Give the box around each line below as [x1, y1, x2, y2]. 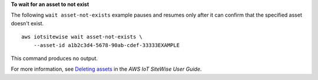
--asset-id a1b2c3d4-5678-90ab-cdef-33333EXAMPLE [33, 42, 180, 48]
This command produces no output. [11, 55, 98, 62]
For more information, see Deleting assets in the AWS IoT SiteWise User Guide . [11, 65, 202, 73]
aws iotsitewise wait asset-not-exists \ [21, 34, 143, 41]
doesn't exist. [11, 19, 44, 26]
